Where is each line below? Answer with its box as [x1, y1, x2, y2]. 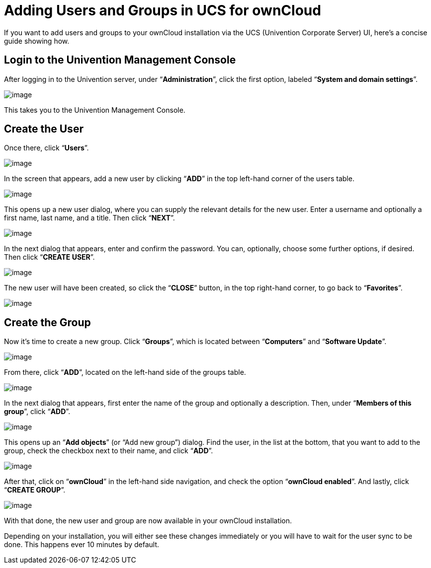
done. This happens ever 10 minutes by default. [4, 540, 160, 549]
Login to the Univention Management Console [4, 54, 236, 67]
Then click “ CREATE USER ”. [4, 253, 95, 262]
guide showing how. [4, 36, 70, 45]
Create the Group [4, 316, 91, 329]
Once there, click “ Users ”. [4, 143, 89, 152]
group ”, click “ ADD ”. [4, 407, 71, 416]
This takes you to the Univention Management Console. [4, 105, 185, 114]
